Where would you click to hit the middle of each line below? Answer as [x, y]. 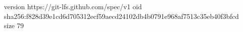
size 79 [14, 25]
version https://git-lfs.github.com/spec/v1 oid [73, 6]
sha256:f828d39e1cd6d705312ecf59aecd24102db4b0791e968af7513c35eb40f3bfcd [121, 16]
